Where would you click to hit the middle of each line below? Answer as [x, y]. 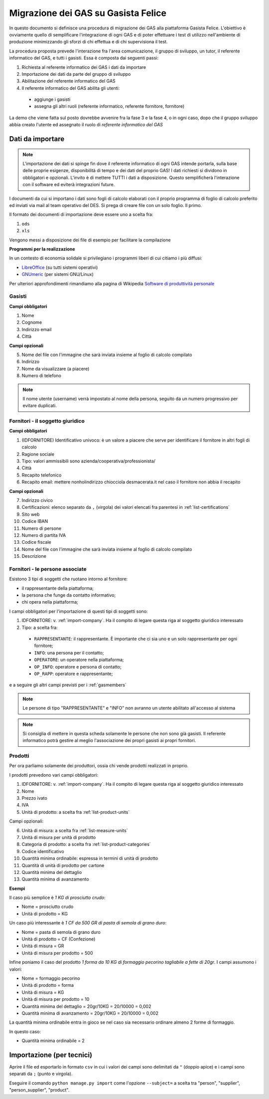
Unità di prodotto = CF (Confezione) [59, 939]
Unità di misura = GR [43, 946]
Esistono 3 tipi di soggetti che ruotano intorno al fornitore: [68, 579]
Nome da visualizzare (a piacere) [56, 369]
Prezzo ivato [34, 798]
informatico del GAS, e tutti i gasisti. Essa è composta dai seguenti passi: [84, 58]
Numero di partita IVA [44, 535]
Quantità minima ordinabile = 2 [53, 1041]
